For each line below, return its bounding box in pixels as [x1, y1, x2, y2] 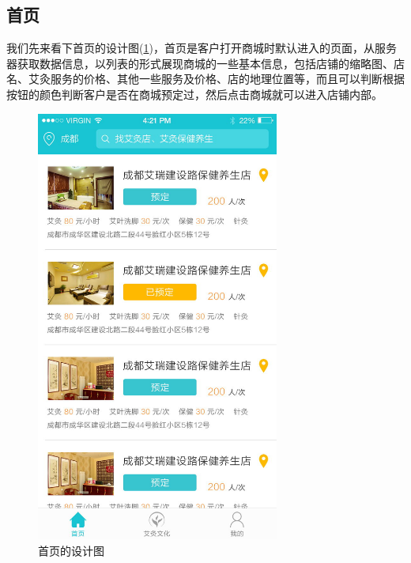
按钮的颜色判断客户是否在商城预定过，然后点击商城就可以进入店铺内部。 [6, 85, 383, 102]
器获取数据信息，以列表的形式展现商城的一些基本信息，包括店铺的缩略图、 [6, 55, 394, 71]
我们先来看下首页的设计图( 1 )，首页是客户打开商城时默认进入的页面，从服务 [6, 40, 397, 56]
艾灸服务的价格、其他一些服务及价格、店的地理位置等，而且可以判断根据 [28, 70, 405, 87]
